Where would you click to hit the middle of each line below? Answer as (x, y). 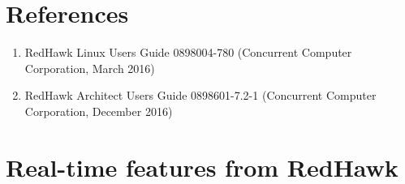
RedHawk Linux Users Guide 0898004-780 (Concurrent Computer (188, 52)
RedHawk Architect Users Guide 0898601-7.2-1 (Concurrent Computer (200, 95)
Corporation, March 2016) (90, 68)
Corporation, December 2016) (99, 111)
